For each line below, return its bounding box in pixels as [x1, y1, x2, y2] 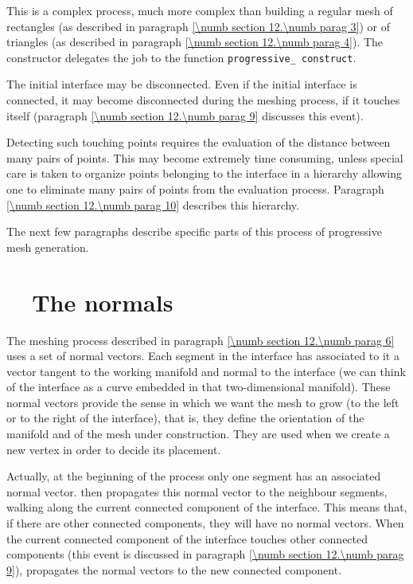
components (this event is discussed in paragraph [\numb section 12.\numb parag [6, 546, 404, 562]
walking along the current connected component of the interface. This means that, [6, 499, 407, 515]
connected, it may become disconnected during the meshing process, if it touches [6, 92, 400, 108]
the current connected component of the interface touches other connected [6, 530, 368, 547]
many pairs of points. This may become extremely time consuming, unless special [6, 149, 403, 166]
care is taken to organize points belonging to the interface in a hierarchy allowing [6, 165, 402, 182]
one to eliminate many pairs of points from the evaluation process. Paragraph [6, 181, 384, 197]
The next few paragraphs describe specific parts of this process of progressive [6, 223, 382, 240]
